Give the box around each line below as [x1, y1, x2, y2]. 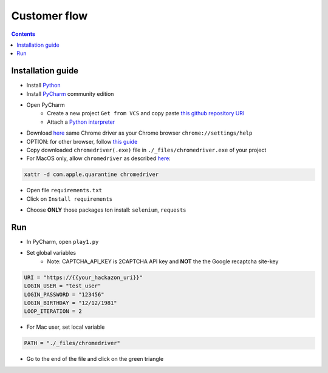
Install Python [26, 82, 61, 89]
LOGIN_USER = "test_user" [24, 283, 101, 289]
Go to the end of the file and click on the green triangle [26, 355, 164, 363]
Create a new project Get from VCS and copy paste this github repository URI [47, 110, 245, 117]
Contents [11, 30, 36, 38]
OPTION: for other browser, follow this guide [26, 138, 138, 145]
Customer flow [11, 9, 88, 22]
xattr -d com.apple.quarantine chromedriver [24, 171, 159, 178]
